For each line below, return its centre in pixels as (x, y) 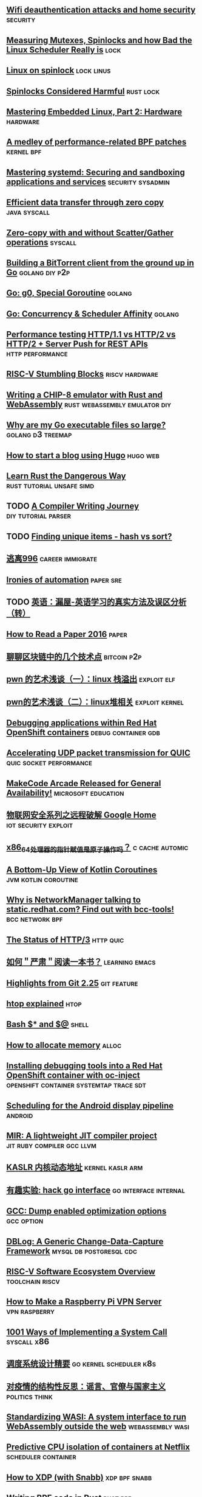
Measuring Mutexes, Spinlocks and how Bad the (99, 40)
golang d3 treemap (39, 435)
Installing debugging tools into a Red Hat (84, 1066)
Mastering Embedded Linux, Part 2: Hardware (94, 112)
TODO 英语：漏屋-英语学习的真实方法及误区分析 (96, 602)
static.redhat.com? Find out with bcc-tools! (90, 910)
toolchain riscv (33, 1281)
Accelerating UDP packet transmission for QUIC (99, 753)
